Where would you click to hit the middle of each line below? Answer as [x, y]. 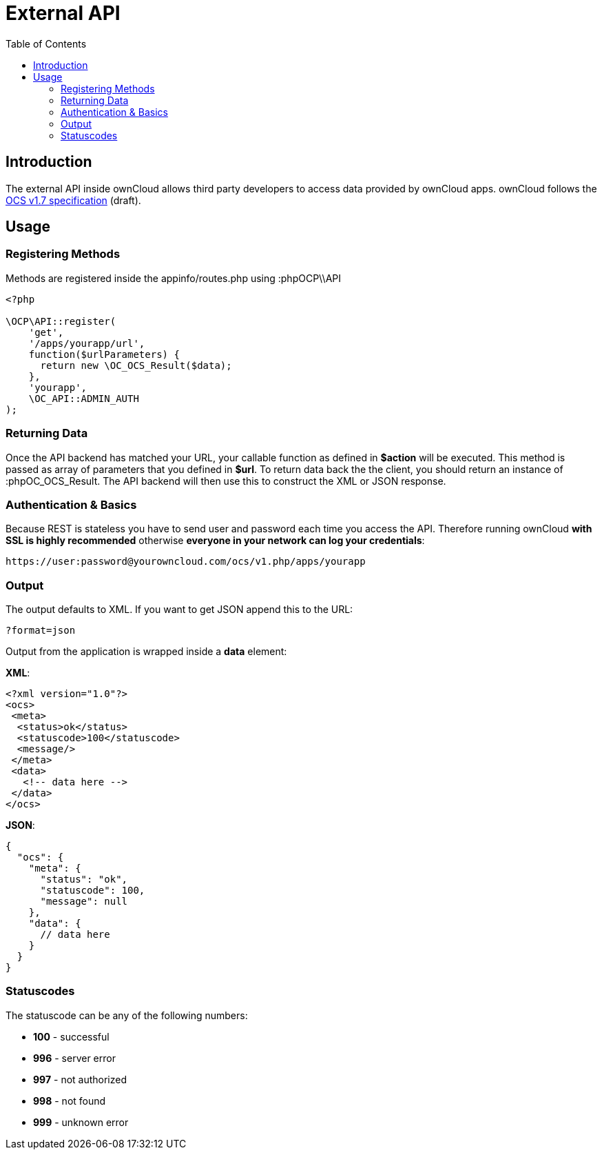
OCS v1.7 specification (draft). [73, 200]
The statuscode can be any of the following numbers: [127, 1015]
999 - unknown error [81, 1122]
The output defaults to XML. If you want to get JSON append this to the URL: [179, 610]
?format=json [41, 631]
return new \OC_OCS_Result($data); [136, 365]
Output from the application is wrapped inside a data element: [146, 652]
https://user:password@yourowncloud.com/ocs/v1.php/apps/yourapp [186, 562]
